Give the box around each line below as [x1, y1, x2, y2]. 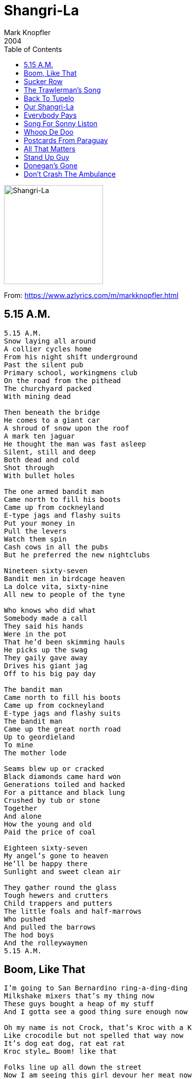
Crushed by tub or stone [4, 796, 100, 804]
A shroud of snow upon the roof [4, 424, 129, 432]
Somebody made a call [4, 614, 88, 622]
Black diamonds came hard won [4, 772, 121, 781]
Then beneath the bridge [4, 408, 100, 416]
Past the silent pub [4, 360, 84, 369]
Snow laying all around [4, 337, 96, 345]
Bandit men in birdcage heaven [4, 574, 125, 583]
